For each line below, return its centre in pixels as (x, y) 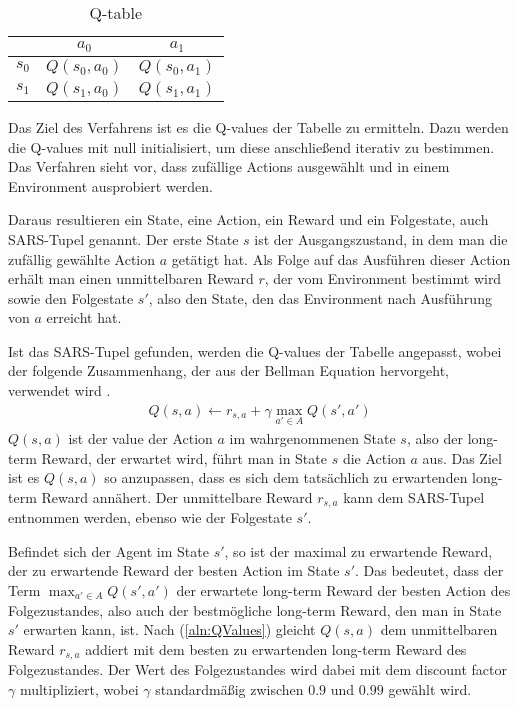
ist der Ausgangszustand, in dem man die (381, 238)
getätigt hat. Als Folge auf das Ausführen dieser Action (341, 258)
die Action (374, 457)
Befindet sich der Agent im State (108, 550)
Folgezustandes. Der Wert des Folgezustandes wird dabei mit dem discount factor (257, 669)
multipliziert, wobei (79, 688)
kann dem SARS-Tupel (414, 496)
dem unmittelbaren (439, 629)
